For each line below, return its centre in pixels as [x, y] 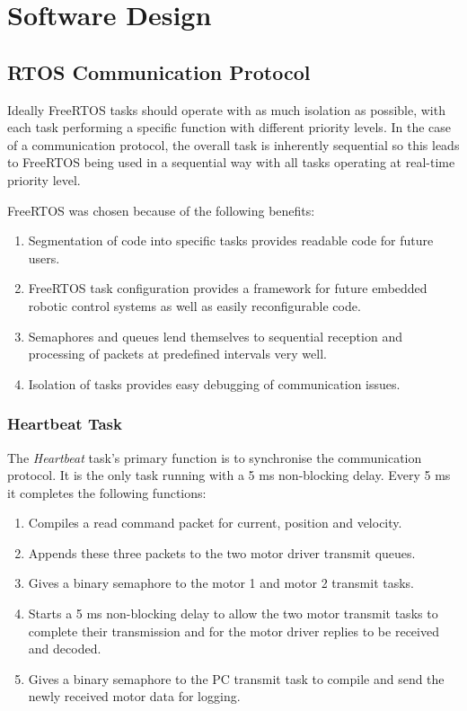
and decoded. [65, 649]
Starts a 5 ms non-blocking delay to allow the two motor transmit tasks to [233, 613]
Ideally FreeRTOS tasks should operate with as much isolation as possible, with [226, 109]
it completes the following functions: [107, 492]
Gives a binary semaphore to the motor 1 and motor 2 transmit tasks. [221, 583]
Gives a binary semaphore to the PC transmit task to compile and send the [236, 678]
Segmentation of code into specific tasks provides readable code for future [231, 240]
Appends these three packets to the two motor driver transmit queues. [222, 552]
